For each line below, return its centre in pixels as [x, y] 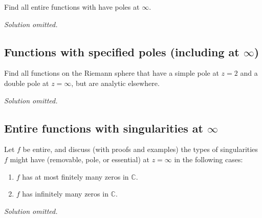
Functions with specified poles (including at [122, 51]
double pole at [27, 83]
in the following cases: [209, 159]
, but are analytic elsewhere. [115, 83]
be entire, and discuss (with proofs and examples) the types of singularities [140, 149]
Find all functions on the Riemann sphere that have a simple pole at [112, 73]
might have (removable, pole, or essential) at [80, 159]
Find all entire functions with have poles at [72, 7]
